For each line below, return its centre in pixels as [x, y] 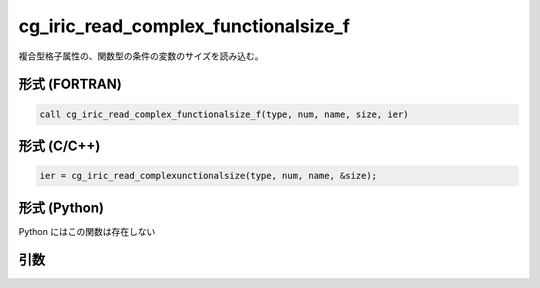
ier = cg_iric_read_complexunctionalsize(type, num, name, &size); [208, 176]
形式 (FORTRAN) [70, 84]
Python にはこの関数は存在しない [87, 231]
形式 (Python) [61, 207]
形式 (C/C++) [59, 145]
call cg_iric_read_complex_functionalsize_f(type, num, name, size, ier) [224, 114]
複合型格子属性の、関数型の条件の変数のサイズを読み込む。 [141, 56]
